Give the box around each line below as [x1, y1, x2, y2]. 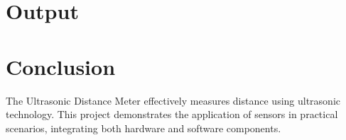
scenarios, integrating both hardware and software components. [6, 120, 281, 135]
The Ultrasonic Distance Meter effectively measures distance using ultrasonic [6, 93, 341, 107]
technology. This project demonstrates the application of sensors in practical [6, 107, 338, 122]
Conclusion [6, 52, 116, 81]
